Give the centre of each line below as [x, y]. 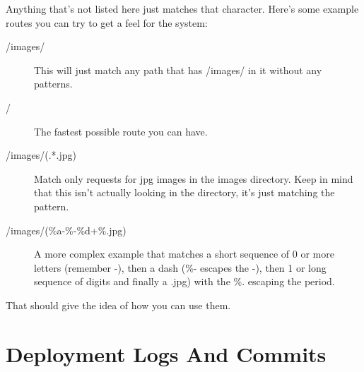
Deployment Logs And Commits [166, 353]
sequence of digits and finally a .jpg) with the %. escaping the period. [184, 281]
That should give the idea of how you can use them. [118, 305]
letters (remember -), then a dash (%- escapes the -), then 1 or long [180, 267]
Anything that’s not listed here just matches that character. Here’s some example [182, 8]
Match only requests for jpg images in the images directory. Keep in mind [194, 178]
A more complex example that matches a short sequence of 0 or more [184, 254]
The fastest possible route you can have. [121, 131]
